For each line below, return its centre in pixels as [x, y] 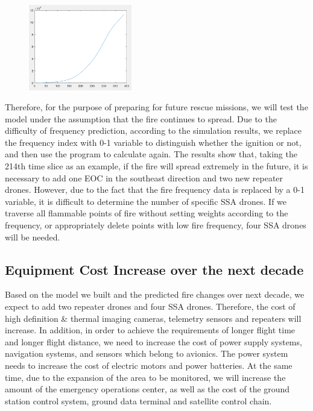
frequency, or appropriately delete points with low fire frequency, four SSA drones [156, 225]
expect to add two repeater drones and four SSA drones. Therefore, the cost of [150, 306]
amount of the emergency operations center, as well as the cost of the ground [147, 389]
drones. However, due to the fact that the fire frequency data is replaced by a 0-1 [155, 190]
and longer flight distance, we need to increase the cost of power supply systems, [153, 341]
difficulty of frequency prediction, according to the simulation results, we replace [153, 130]
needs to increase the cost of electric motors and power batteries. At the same [149, 365]
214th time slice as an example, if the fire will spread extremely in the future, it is [156, 166]
